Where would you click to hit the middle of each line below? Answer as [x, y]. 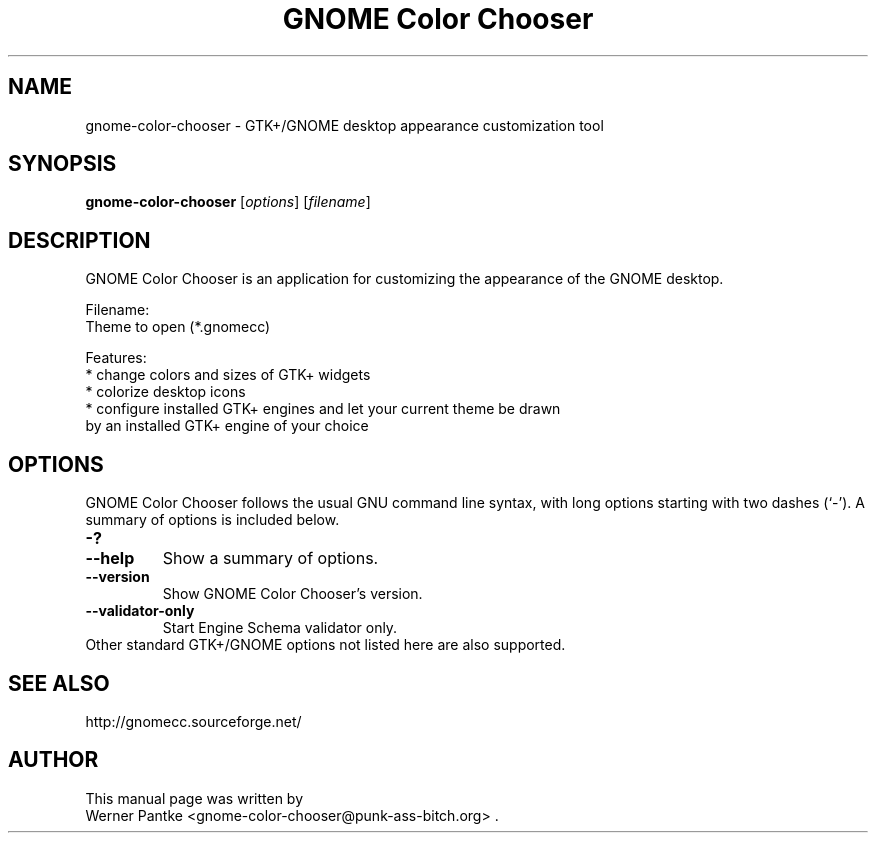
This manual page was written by [194, 798]
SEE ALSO [59, 683]
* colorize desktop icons [165, 392]
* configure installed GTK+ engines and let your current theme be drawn [323, 409]
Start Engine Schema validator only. [280, 628]
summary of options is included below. [212, 520]
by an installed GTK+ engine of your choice [227, 426]
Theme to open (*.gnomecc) [178, 327]
